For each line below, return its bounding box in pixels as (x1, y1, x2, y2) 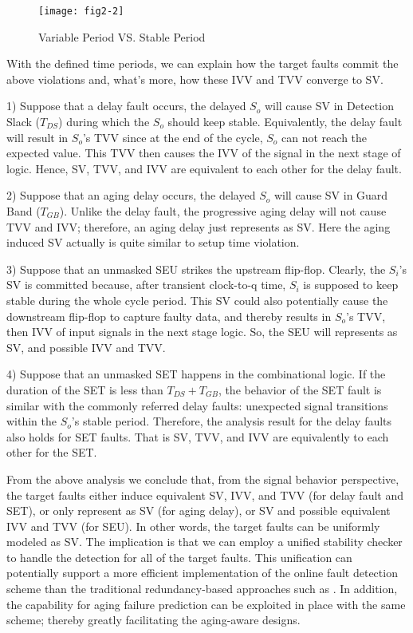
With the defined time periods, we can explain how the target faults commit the (6, 55, 399, 72)
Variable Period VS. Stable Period (38, 28, 206, 45)
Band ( (6, 203, 41, 219)
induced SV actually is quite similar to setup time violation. (6, 234, 300, 251)
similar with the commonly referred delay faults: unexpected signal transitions (6, 397, 388, 413)
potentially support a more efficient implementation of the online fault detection (6, 564, 398, 581)
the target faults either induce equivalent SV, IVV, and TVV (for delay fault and (6, 486, 404, 503)
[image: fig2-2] (38, 6, 124, 17)
